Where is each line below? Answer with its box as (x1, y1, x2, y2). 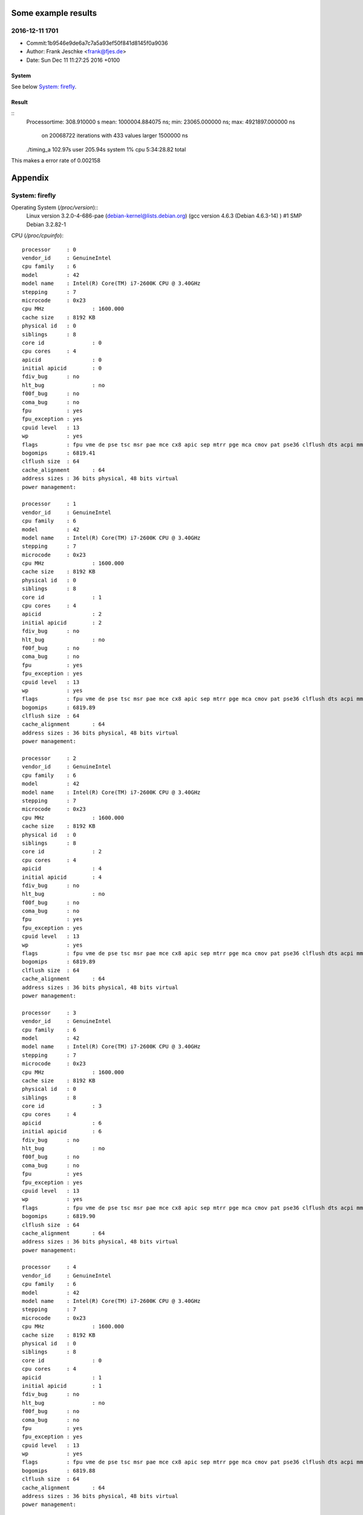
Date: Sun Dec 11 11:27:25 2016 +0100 (26, 56, 120, 64)
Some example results (11, 8, 97, 18)
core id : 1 (22, 594, 102, 601)
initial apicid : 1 (22, 1382, 102, 1389)
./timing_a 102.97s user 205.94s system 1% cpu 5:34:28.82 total (26, 145, 186, 153)
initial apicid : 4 (22, 873, 102, 881)
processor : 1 (22, 501, 77, 507)
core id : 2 (22, 848, 102, 855)
